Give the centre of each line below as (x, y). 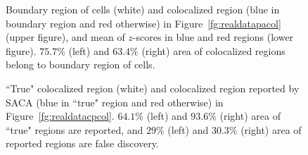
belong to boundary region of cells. (81, 64)
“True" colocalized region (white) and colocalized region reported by (153, 88)
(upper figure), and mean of (65, 37)
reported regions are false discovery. (82, 143)
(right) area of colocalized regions (213, 50)
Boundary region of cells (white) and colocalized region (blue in (143, 9)
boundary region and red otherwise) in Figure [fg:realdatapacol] (143, 23)
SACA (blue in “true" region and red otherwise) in (115, 102)
